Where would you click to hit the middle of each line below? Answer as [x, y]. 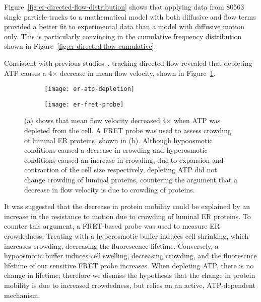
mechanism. [22, 295]
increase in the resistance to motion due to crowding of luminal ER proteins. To [127, 216]
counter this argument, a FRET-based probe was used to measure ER [112, 226]
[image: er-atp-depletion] [89, 89]
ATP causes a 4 [28, 73]
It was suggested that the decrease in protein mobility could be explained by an [127, 206]
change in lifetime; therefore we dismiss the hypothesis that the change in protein [130, 275]
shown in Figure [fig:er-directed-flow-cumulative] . [80, 46]
